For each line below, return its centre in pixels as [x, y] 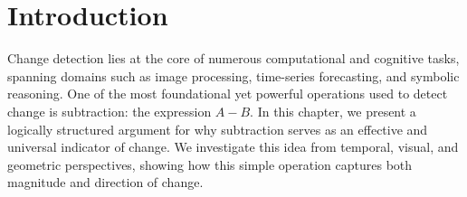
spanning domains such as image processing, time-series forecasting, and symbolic [233, 75]
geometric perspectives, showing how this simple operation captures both [210, 164]
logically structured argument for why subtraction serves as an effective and [218, 129]
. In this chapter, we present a [333, 111]
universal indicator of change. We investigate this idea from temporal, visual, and [233, 147]
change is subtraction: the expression [110, 111]
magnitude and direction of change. [105, 182]
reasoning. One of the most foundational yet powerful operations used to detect [228, 94]
